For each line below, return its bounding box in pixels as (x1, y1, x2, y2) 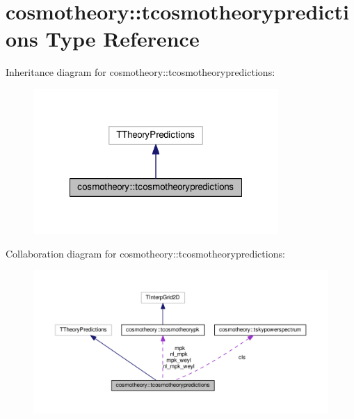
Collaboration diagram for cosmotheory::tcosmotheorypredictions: (6, 246, 285, 260)
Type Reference (45, 24, 200, 53)
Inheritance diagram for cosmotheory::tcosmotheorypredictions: (6, 65, 275, 79)
